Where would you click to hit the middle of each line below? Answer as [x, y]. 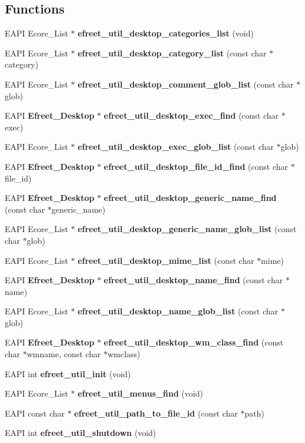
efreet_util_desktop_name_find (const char [193, 280]
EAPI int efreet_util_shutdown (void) [81, 433]
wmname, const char [64, 354]
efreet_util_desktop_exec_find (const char [191, 115]
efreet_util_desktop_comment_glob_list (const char [186, 84]
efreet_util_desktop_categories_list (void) [166, 33]
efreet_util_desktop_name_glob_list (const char [178, 311]
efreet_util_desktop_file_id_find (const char [196, 166]
